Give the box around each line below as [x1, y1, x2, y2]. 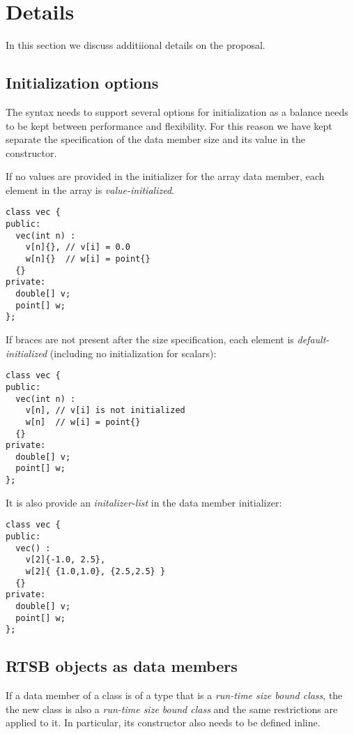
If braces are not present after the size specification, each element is [6, 332, 294, 347]
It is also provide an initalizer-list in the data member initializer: [6, 495, 282, 509]
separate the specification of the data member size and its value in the [6, 132, 306, 147]
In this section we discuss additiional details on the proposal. [6, 38, 265, 52]
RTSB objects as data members [6, 655, 238, 677]
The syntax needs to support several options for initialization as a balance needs [6, 104, 348, 119]
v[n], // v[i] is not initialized [25, 405, 185, 416]
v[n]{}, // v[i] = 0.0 [25, 242, 130, 253]
